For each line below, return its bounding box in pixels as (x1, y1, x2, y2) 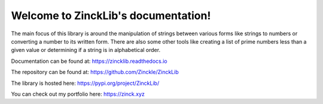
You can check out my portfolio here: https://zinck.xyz (11, 90, 145, 97)
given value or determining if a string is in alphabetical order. (11, 47, 161, 54)
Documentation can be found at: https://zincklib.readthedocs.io (11, 57, 167, 65)
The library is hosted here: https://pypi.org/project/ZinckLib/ (11, 79, 160, 87)
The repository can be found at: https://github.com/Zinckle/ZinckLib (11, 69, 179, 76)
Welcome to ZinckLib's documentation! (11, 9, 211, 22)
